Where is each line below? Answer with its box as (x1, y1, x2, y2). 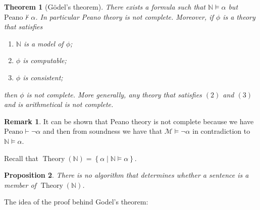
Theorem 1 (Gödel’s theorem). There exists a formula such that (4, 2, 205, 12)
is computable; (23, 55, 67, 66)
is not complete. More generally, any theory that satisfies (26, 89, 202, 99)
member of (4, 179, 36, 190)
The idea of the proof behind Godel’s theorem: (4, 196, 148, 207)
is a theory (223, 11, 255, 22)
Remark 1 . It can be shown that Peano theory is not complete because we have (4, 116, 254, 126)
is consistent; (23, 72, 63, 82)
